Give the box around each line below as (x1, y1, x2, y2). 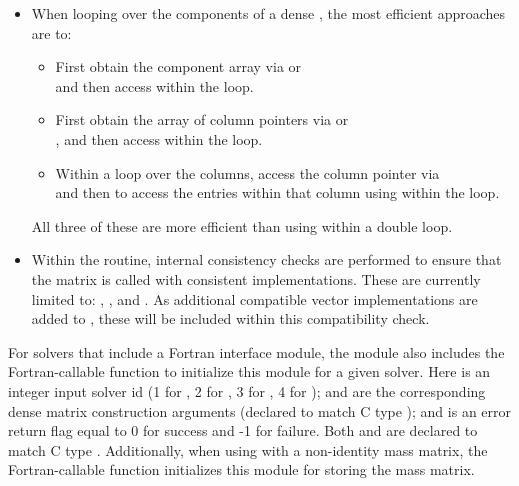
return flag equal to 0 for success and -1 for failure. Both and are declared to (8, 420, 478, 441)
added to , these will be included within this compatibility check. (31, 308, 430, 329)
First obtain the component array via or (55, 56, 302, 77)
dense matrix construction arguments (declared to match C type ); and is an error (8, 400, 512, 421)
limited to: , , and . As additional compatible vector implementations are (31, 288, 478, 309)
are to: (31, 22, 72, 43)
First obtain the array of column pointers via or (55, 109, 349, 130)
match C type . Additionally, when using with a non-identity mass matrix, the (8, 439, 488, 460)
